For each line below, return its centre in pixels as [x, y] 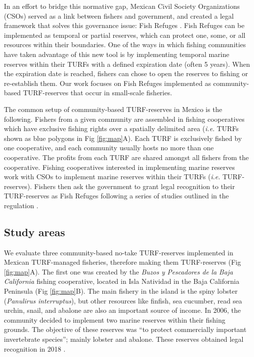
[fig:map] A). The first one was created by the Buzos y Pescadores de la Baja [119, 271]
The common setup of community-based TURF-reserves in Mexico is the [113, 109]
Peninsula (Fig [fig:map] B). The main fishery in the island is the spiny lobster [121, 291]
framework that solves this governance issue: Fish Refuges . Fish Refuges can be [124, 25]
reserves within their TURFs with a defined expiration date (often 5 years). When [127, 64]
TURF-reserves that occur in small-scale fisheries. [97, 93]
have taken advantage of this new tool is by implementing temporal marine [117, 54]
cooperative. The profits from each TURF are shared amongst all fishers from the [127, 157]
